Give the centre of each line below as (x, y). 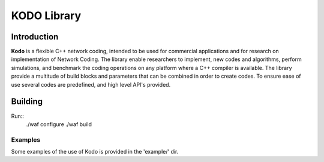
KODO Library (46, 16)
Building (27, 102)
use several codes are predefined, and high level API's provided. (91, 84)
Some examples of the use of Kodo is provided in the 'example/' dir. (95, 152)
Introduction (35, 37)
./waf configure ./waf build (59, 124)
